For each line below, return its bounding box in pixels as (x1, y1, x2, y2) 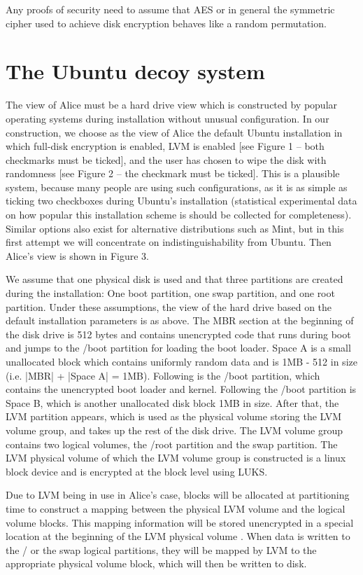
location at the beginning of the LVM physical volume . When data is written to (6, 529, 350, 543)
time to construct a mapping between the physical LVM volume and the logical (6, 501, 346, 515)
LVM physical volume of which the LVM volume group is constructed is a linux (6, 450, 346, 465)
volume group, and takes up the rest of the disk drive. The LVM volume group (6, 422, 343, 437)
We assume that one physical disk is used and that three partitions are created (6, 272, 343, 286)
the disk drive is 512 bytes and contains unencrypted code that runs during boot (6, 326, 351, 341)
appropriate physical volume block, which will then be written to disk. (6, 556, 307, 571)
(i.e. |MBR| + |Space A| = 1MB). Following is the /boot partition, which (6, 368, 320, 382)
